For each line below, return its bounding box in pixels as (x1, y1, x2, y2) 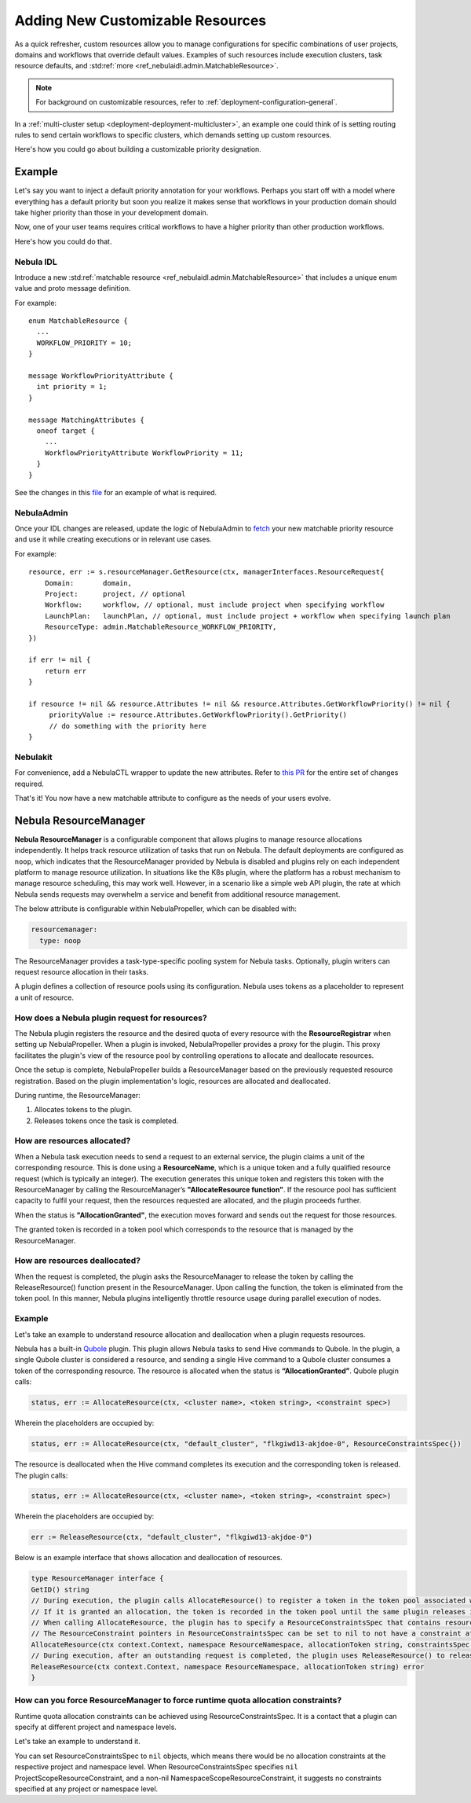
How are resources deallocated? (14, 1255, 141, 1266)
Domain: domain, (44, 578, 133, 587)
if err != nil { (28, 655, 91, 664)
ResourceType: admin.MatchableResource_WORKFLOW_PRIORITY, (44, 622, 277, 632)
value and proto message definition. (14, 284, 131, 293)
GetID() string (31, 1585, 89, 1594)
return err (44, 666, 87, 675)
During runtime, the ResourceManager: (14, 1090, 141, 1100)
